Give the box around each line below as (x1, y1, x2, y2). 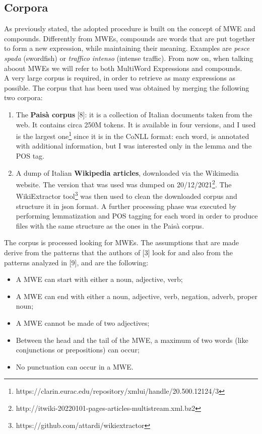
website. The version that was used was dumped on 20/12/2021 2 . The (16, 178, 232, 189)
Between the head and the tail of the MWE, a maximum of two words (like (16, 334, 248, 345)
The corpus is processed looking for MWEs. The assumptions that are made (4, 237, 239, 248)
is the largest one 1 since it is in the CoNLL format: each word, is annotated (16, 129, 249, 141)
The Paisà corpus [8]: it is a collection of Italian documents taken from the (16, 109, 252, 119)
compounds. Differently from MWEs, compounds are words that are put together (4, 33, 255, 43)
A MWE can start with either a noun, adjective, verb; (16, 274, 183, 284)
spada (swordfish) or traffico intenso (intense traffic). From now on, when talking (4, 52, 253, 63)
